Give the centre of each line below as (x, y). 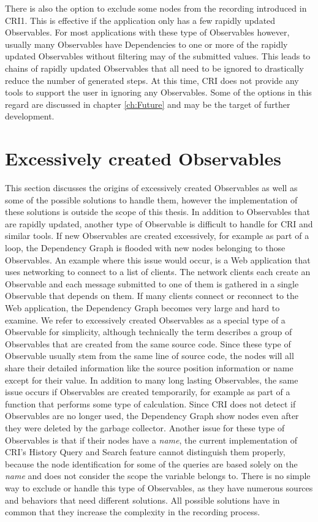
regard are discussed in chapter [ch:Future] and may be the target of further (148, 104)
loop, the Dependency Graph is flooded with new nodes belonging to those (145, 248)
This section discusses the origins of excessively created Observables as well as (151, 188)
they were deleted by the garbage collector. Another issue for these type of (145, 427)
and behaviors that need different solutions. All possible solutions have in (142, 500)
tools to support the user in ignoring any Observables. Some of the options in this (158, 92)
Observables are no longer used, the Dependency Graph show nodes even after (152, 416)
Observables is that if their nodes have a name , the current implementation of (151, 440)
